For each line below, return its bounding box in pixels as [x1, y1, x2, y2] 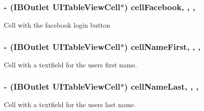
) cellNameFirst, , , [124, 40, 201, 52]
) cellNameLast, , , [124, 80, 199, 92]
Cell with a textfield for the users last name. [4, 99, 136, 109]
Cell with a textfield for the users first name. [4, 60, 137, 70]
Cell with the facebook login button [4, 20, 111, 30]
